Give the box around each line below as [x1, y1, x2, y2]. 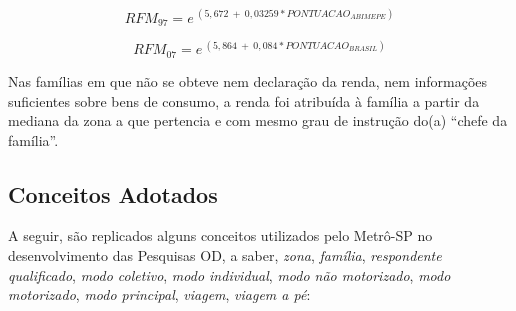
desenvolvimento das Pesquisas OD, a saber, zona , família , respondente [8, 245, 442, 266]
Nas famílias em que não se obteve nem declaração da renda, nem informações [8, 70, 488, 91]
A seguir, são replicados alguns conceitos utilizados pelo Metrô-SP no [8, 225, 433, 246]
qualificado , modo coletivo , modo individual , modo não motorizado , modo [8, 264, 451, 285]
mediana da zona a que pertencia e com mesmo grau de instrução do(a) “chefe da [8, 110, 508, 131]
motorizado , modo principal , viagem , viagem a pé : [8, 284, 311, 305]
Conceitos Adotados [8, 178, 218, 209]
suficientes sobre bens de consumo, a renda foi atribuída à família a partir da [8, 90, 480, 111]
